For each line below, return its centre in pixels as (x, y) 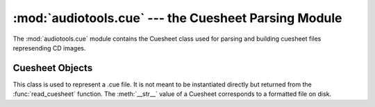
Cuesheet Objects (53, 68)
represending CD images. (49, 48)
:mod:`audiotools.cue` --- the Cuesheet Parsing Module (178, 18)
